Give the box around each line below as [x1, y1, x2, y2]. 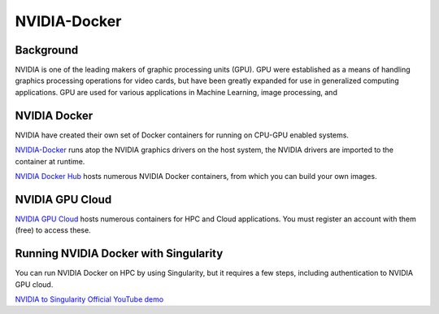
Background [15, 43, 79, 57]
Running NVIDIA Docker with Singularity [15, 246, 224, 260]
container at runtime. [15, 156, 85, 166]
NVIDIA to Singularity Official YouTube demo [15, 294, 164, 304]
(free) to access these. [15, 225, 91, 235]
